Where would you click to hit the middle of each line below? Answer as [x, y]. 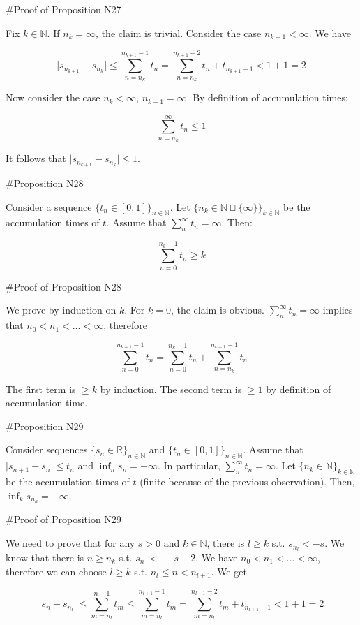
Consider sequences [47, 449]
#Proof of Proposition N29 [63, 519]
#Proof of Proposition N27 [63, 9]
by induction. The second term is [171, 389]
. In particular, [189, 465]
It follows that [36, 158]
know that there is [45, 557]
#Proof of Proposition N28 [63, 286]
